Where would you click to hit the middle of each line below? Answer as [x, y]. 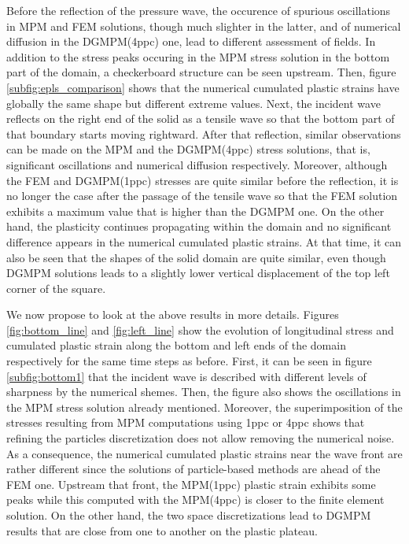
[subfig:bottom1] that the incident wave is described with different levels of [186, 376]
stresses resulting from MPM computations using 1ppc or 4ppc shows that [186, 422]
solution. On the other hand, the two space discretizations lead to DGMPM [189, 515]
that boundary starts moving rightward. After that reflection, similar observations [204, 133]
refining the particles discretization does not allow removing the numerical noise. [201, 438]
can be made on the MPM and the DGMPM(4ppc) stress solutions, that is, [188, 149]
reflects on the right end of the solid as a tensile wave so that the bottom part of [201, 118]
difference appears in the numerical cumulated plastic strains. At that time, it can [204, 241]
